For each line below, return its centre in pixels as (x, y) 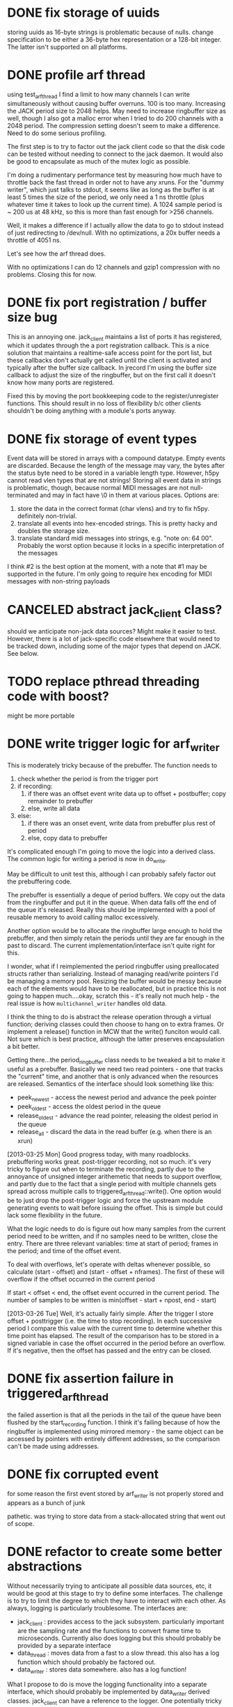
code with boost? (58, 697)
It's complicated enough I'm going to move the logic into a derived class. (111, 851)
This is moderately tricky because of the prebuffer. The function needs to (112, 765)
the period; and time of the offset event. (64, 1250)
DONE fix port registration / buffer (107, 302)
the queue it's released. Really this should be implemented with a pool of (111, 910)
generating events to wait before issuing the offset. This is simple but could (115, 1208)
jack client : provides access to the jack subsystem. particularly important (121, 1622)
